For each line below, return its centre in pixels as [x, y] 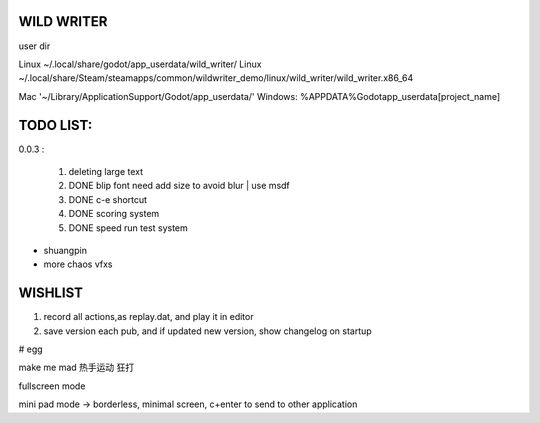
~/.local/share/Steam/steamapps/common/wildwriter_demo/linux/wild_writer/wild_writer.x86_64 [216, 78]
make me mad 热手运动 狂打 [76, 367]
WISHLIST [51, 293]
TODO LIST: [55, 125]
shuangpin [65, 250]
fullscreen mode [52, 386]
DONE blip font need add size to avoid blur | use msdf [179, 186]
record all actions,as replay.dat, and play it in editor [148, 317]
